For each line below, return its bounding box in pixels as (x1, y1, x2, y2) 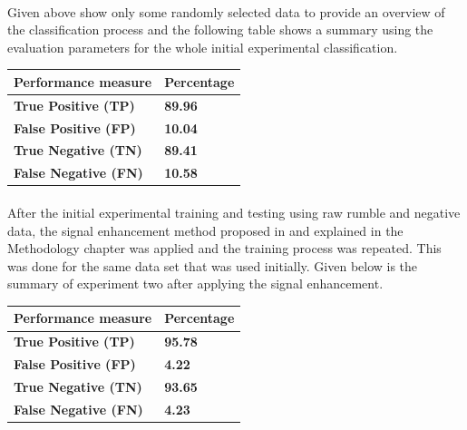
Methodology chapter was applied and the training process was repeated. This (7, 239, 442, 258)
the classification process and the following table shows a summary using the (7, 20, 433, 39)
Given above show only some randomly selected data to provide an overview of (7, 2, 445, 21)
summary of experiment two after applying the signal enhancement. (7, 274, 384, 293)
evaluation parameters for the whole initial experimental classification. (7, 37, 398, 56)
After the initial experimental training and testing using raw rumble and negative (7, 202, 461, 221)
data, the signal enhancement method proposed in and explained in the (7, 220, 404, 239)
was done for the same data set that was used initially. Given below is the (7, 256, 418, 275)
